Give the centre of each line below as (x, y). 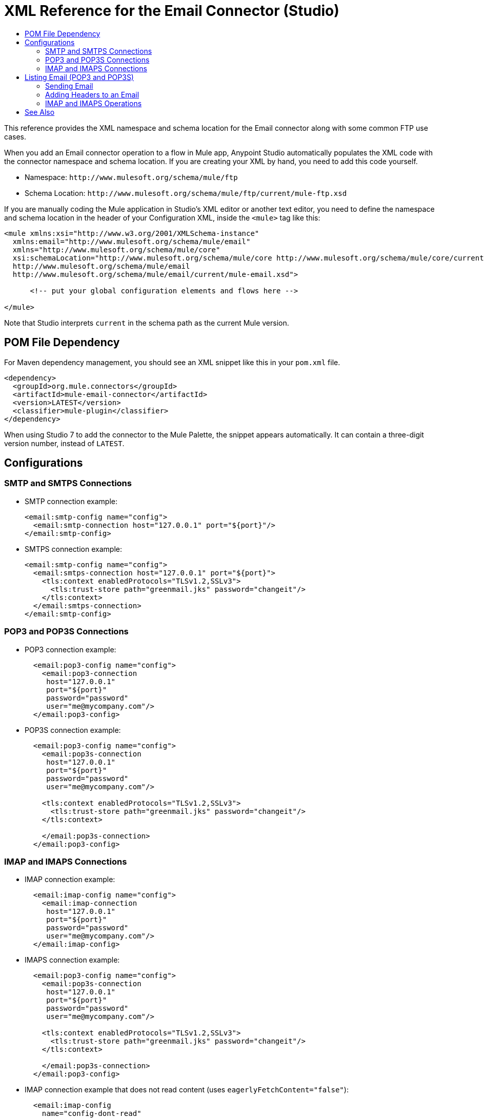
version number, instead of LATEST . (64, 443)
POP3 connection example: (70, 649)
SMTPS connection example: (73, 549)
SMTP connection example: (71, 501)
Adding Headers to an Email (92, 94)
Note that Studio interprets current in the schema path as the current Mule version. (147, 323)
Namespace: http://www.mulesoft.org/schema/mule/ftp (131, 177)
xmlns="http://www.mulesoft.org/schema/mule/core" (116, 249)
